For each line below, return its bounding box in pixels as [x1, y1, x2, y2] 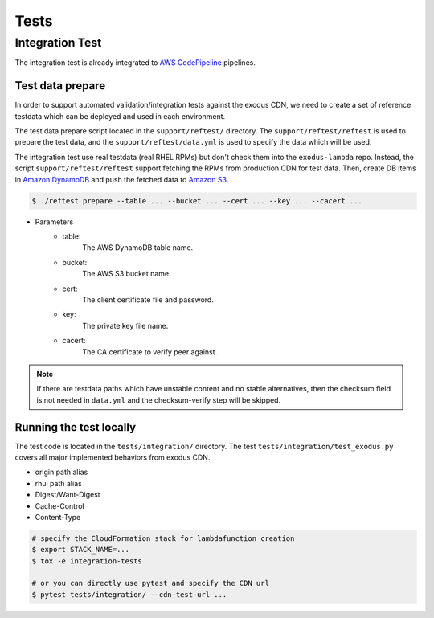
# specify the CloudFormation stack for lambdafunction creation [31, 534, 295, 542]
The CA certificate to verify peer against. [82, 346, 218, 357]
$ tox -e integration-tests [31, 556, 142, 566]
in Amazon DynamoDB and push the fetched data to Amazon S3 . [14, 174, 229, 184]
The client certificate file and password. [82, 294, 215, 305]
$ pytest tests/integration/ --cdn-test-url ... [31, 590, 227, 599]
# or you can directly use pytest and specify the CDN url [31, 579, 269, 588]
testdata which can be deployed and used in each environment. [14, 111, 226, 121]
